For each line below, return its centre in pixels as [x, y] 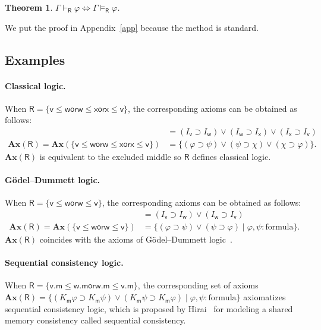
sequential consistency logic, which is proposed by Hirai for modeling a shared [149, 308]
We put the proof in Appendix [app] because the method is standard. [132, 27]
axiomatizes [265, 297]
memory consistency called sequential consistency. [95, 320]
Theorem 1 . [29, 7]
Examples [35, 59]
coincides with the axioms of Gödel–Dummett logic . [136, 239]
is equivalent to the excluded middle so [110, 157]
